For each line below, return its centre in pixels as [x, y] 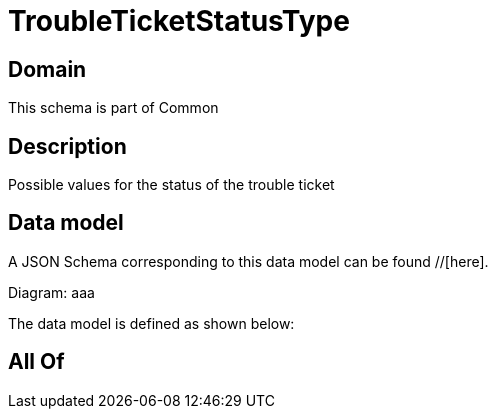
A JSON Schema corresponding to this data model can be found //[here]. [248, 261]
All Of [36, 362]
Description [67, 146]
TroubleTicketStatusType [179, 21]
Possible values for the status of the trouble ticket [171, 185]
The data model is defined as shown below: [151, 323]
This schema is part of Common [113, 108]
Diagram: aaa [51, 292]
